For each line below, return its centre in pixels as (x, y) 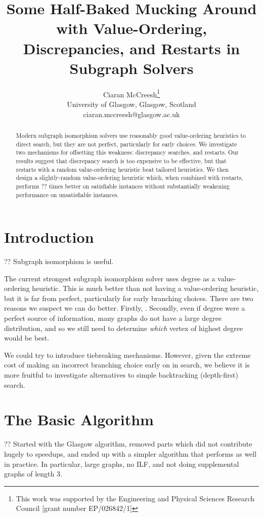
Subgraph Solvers (131, 68)
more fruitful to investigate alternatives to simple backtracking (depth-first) (121, 375)
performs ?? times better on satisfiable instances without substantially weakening (123, 186)
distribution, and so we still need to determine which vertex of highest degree (124, 328)
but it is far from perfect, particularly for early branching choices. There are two (129, 298)
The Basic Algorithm (79, 419)
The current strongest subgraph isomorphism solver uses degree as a (110, 278)
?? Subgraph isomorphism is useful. (59, 261)
